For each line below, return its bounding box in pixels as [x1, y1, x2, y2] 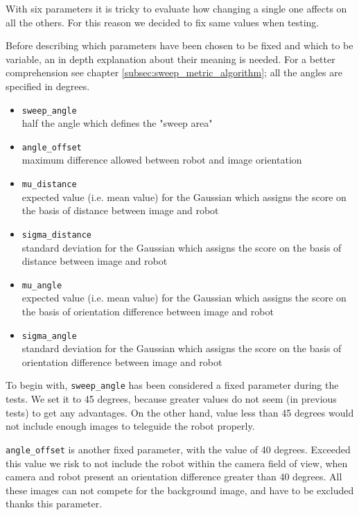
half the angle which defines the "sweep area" [21, 116, 213, 130]
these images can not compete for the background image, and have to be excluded [6, 482, 354, 497]
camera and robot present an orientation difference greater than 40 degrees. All [6, 469, 342, 484]
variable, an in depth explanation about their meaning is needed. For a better [6, 51, 335, 66]
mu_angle [21, 280, 62, 290]
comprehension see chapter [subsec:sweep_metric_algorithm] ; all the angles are [6, 65, 342, 80]
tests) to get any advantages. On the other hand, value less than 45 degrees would [6, 405, 354, 419]
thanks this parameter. [6, 496, 103, 511]
